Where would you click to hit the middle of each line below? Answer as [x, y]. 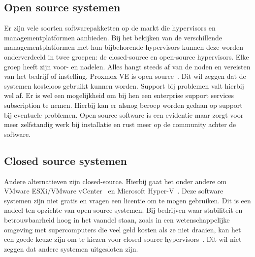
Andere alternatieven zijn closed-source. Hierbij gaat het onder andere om [115, 181]
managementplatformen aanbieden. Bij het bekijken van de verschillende [113, 37]
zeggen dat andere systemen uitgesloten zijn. [71, 248]
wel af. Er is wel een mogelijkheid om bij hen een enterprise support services [119, 95]
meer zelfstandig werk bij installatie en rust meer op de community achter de [120, 124]
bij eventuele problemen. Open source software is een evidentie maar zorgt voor [124, 114]
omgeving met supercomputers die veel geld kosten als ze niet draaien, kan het [123, 229]
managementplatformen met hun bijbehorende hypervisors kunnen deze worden [124, 47]
